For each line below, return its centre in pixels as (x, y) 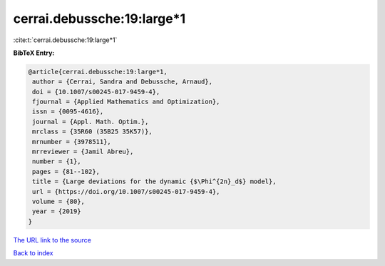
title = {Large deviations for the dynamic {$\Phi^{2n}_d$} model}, (154, 181)
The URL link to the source (52, 240)
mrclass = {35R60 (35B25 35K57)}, (92, 132)
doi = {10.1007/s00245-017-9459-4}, (96, 92)
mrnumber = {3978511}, (72, 142)
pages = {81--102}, (66, 172)
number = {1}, (57, 162)
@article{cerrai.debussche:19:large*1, (98, 72)
